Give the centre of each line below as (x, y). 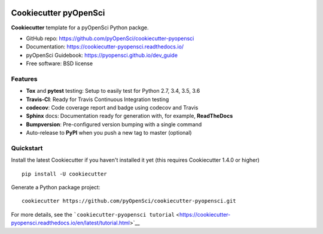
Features (24, 79)
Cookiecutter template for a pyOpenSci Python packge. (80, 28)
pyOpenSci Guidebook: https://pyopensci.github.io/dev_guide (102, 55)
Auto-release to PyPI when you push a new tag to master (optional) (109, 133)
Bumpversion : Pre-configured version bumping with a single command (114, 124)
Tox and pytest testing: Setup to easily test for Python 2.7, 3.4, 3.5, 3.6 (113, 91)
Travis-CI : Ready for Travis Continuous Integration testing (97, 99)
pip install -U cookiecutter (64, 174)
